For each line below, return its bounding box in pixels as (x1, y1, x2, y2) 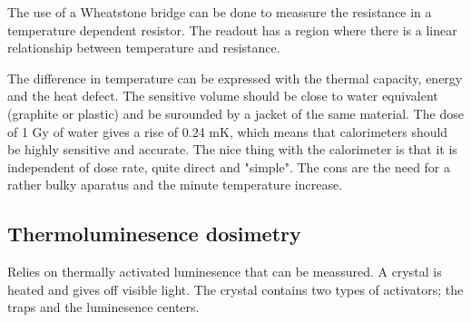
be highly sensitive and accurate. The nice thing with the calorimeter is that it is (7, 140, 457, 159)
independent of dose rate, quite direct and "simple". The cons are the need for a (7, 157, 451, 176)
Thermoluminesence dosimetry (7, 220, 301, 248)
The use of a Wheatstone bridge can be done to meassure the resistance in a (7, 3, 432, 21)
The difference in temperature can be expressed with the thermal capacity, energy (7, 68, 463, 87)
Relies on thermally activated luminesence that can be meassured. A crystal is (7, 262, 442, 281)
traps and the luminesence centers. (7, 298, 200, 317)
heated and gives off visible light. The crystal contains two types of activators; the (7, 279, 464, 298)
